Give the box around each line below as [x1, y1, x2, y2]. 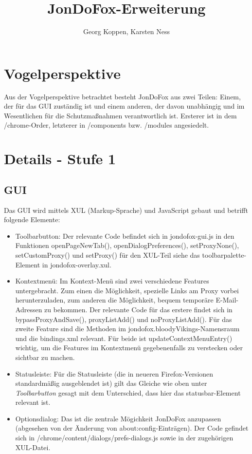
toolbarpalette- [202, 249, 247, 260]
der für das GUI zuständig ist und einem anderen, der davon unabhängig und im [4, 101, 245, 111]
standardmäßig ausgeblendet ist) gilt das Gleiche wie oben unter [15, 378, 207, 388]
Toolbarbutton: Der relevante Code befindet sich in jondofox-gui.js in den [15, 230, 234, 241]
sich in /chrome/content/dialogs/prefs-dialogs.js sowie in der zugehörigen [15, 433, 234, 443]
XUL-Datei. [15, 442, 51, 452]
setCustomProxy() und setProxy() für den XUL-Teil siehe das [15, 249, 200, 260]
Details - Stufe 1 [4, 149, 116, 169]
